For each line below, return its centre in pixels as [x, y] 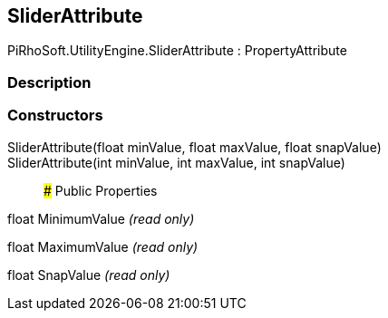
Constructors [55, 116]
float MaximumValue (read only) [103, 246]
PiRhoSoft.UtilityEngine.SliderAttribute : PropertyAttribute [177, 51]
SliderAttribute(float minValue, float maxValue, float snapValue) [194, 147]
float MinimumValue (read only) [101, 218]
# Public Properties [101, 190]
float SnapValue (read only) [89, 275]
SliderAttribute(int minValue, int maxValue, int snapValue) [176, 162]
